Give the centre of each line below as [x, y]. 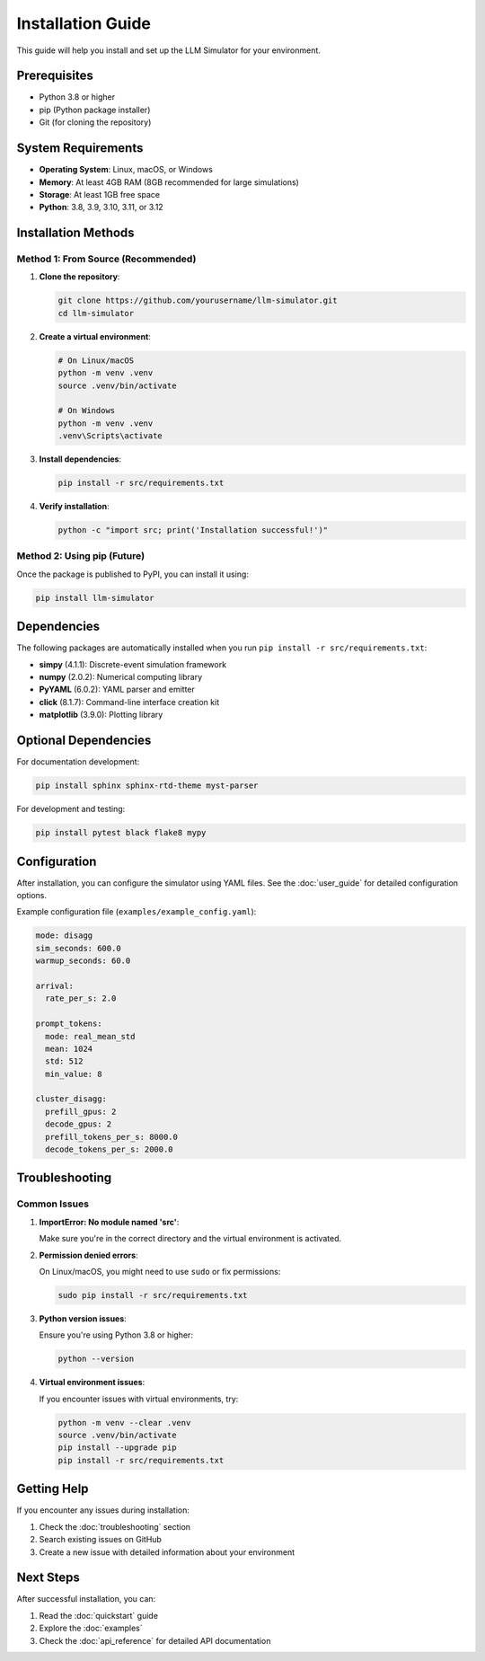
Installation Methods [75, 233]
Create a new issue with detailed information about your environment [167, 1552]
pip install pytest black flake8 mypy [121, 833]
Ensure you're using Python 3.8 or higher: [116, 1335]
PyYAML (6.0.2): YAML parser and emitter [117, 689]
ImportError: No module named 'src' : [109, 1222]
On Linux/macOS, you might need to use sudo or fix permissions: [160, 1271]
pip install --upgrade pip [117, 1448]
